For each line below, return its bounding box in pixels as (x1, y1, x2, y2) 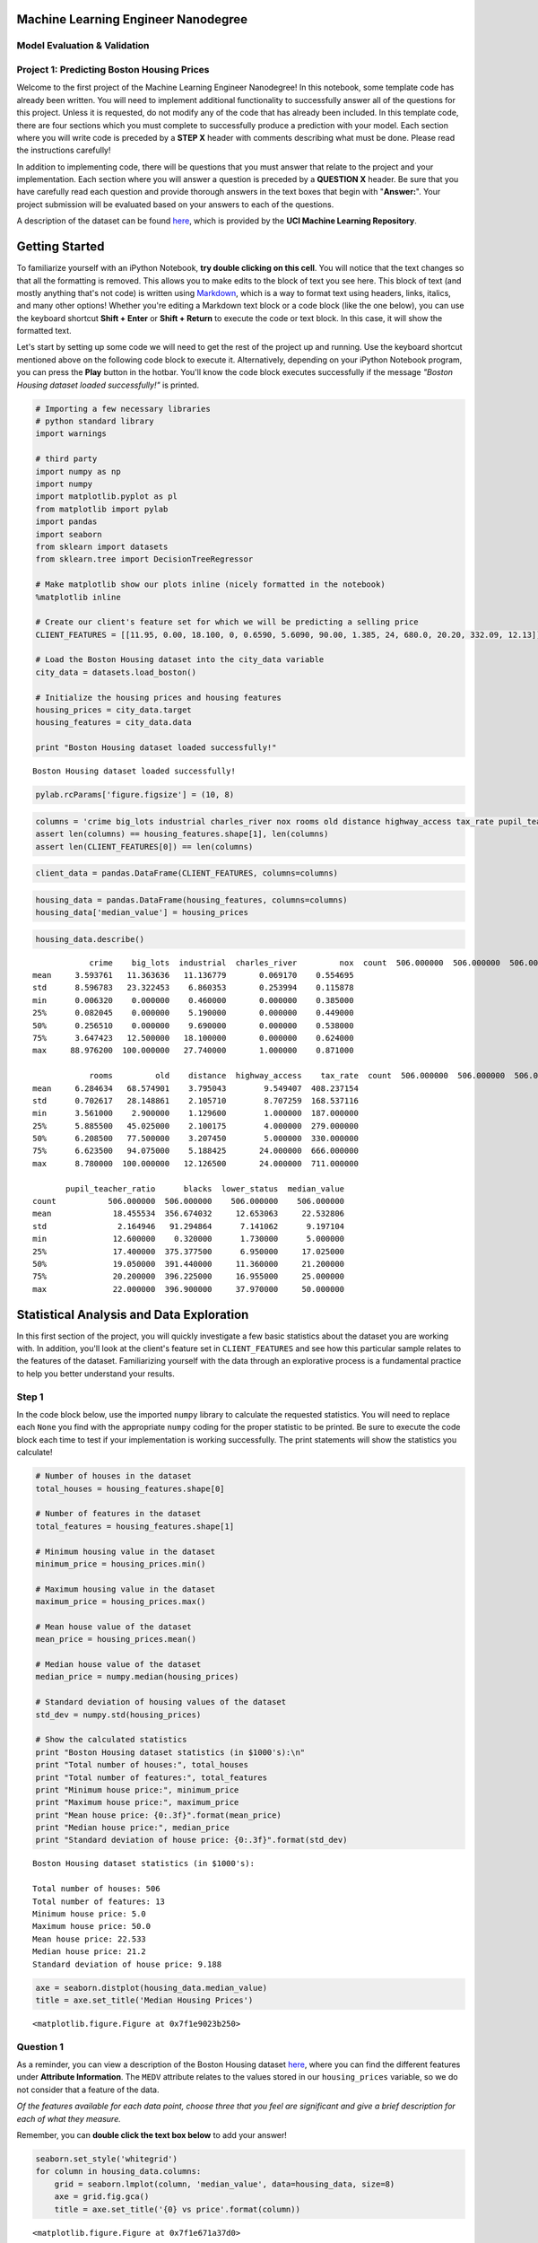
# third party (35, 454, 98, 464)
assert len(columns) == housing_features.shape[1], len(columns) (35, 829, 329, 839)
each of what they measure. (16, 2113, 121, 2124)
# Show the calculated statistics (35, 1734, 187, 1745)
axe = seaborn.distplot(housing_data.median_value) (35, 1983, 268, 1993)
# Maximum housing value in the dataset (35, 1584, 215, 1594)
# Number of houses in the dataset (35, 1471, 192, 1481)
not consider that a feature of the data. (16, 2084, 160, 2095)
